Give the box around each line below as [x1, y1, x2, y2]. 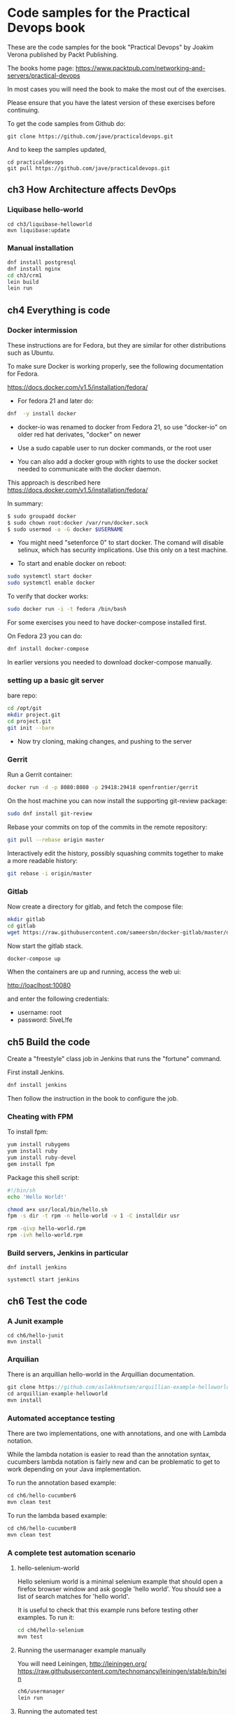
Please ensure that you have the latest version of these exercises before [7, 98, 215, 106]
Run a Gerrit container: [7, 771, 73, 779]
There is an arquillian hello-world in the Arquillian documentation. [7, 1370, 195, 1379]
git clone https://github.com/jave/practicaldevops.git [7, 133, 173, 140]
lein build [7, 278, 39, 285]
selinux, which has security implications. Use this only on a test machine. [17, 546, 228, 554]
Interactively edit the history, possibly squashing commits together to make [7, 848, 224, 857]
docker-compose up [7, 955, 61, 962]
